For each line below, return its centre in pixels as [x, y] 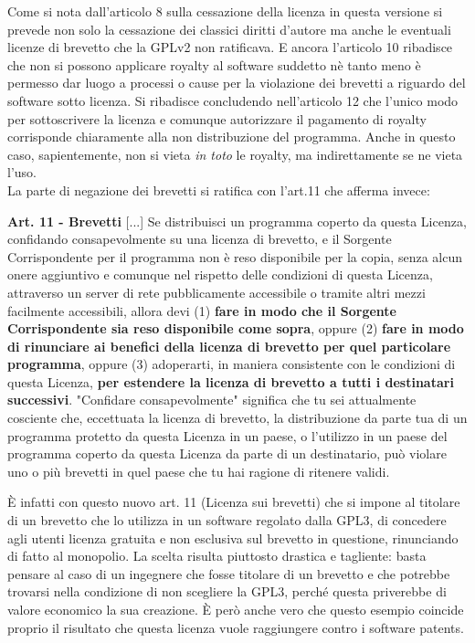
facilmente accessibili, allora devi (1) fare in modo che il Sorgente [202, 310]
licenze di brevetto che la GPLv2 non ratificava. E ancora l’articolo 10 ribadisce [230, 47]
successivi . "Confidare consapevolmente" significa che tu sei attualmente [212, 400]
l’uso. [22, 172]
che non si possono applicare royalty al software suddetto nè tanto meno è [214, 64]
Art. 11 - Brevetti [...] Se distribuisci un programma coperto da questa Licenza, [237, 221]
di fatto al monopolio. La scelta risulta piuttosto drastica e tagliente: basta [217, 556]
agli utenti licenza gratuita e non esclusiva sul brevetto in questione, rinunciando [233, 538]
